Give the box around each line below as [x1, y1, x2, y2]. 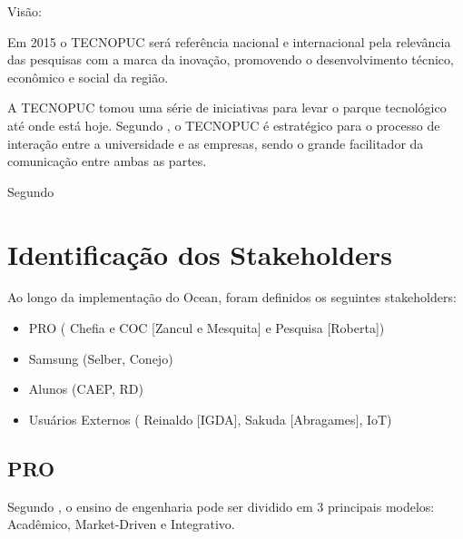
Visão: [7, 2, 42, 20]
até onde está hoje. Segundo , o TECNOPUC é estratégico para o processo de [7, 115, 440, 134]
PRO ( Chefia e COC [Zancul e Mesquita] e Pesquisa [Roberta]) [28, 318, 385, 338]
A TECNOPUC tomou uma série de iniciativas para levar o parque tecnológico [7, 98, 447, 117]
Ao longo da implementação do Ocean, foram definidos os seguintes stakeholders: [7, 288, 457, 307]
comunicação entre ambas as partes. [7, 152, 207, 171]
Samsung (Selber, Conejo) [28, 348, 173, 367]
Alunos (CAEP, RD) [28, 379, 143, 398]
